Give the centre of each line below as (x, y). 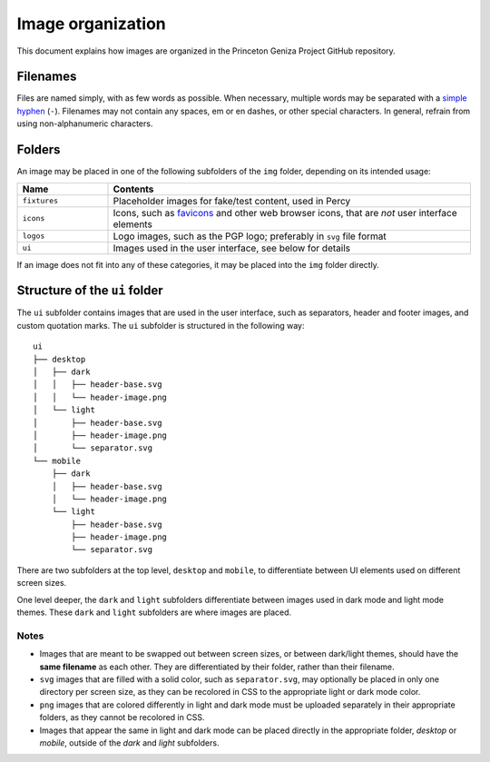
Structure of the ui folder (90, 291)
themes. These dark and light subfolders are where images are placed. (154, 612)
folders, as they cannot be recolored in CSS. (122, 717)
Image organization (92, 24)
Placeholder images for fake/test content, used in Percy (232, 201)
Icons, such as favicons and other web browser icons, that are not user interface (285, 213)
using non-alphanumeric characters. (85, 124)
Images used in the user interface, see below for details (232, 248)
